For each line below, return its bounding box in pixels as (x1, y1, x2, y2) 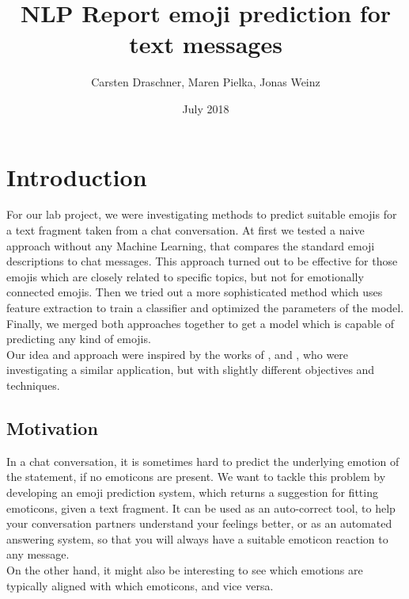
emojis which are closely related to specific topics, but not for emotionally (6, 268, 364, 284)
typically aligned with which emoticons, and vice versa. (6, 577, 274, 593)
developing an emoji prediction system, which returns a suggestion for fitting (6, 483, 378, 500)
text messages (129, 28, 282, 60)
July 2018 (182, 100, 229, 116)
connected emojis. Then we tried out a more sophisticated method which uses (6, 284, 383, 300)
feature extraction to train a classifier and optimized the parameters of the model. (6, 299, 404, 315)
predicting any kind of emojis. (6, 330, 151, 347)
